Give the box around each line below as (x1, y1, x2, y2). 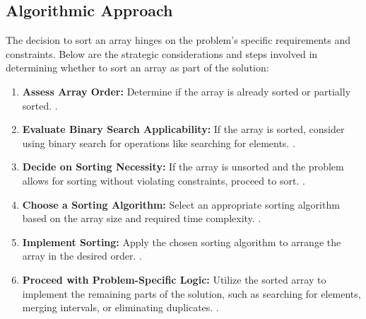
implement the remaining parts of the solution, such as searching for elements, (22, 286, 361, 301)
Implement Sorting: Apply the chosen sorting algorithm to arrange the (22, 234, 341, 249)
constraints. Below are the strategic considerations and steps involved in (6, 46, 318, 61)
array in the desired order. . (22, 248, 142, 263)
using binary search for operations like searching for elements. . (22, 135, 295, 150)
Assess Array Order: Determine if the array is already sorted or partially (22, 83, 351, 98)
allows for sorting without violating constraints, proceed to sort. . (22, 173, 305, 187)
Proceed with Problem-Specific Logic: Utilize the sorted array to (22, 272, 326, 286)
